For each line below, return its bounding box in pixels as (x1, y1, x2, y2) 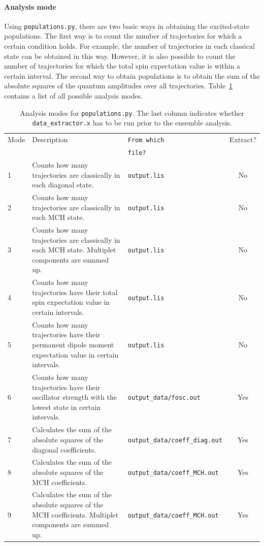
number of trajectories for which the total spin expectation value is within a (4, 60, 241, 71)
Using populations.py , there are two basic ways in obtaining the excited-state (4, 20, 249, 31)
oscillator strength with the (32, 392, 117, 402)
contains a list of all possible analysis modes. (4, 90, 143, 101)
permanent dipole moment (32, 339, 114, 350)
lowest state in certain (32, 401, 101, 412)
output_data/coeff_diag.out (127, 436, 222, 444)
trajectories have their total (32, 286, 118, 297)
